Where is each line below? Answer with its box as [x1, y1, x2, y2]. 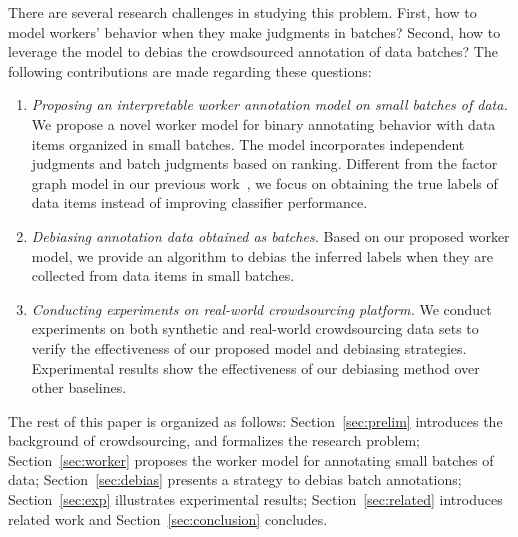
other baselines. [31, 377, 127, 398]
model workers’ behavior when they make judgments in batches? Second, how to [8, 21, 501, 42]
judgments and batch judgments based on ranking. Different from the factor [31, 153, 498, 174]
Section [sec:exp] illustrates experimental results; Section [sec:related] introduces [8, 489, 503, 510]
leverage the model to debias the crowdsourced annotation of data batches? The [8, 41, 498, 62]
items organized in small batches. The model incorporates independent [31, 133, 465, 154]
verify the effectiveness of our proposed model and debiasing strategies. [31, 337, 467, 358]
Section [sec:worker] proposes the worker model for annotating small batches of [8, 449, 494, 470]
